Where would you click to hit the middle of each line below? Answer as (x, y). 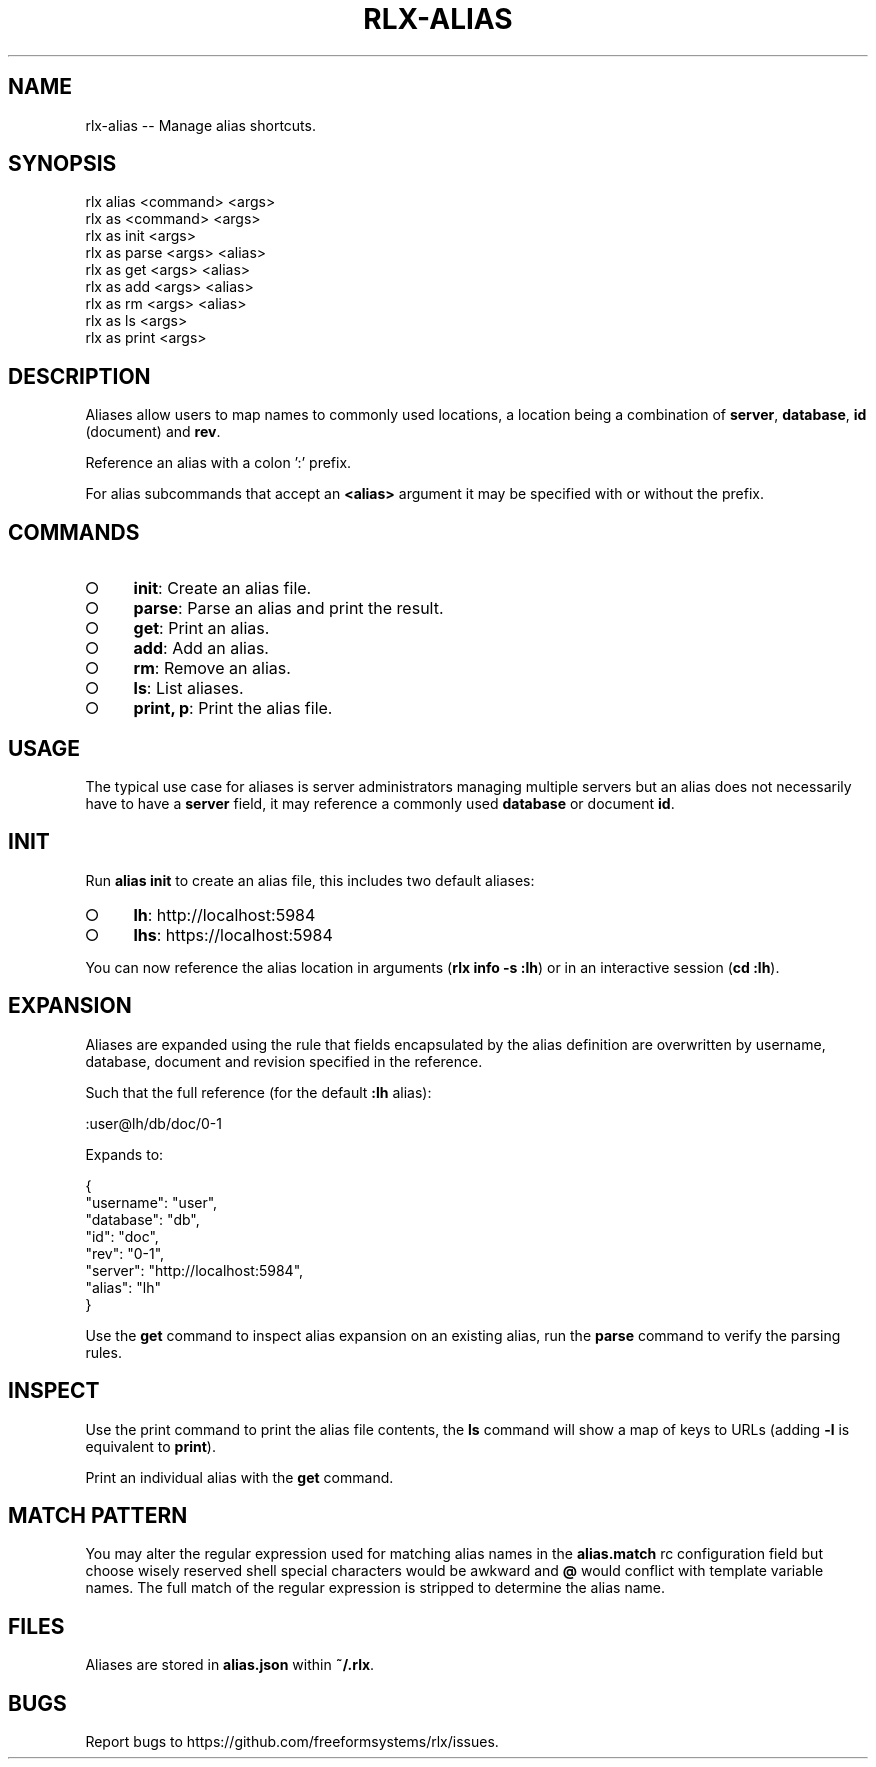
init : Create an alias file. (222, 588)
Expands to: (124, 1154)
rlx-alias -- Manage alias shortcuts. (200, 125)
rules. (103, 1352)
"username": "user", (151, 1202)
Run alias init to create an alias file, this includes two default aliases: (310, 880)
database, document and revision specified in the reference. (284, 1061)
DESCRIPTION (79, 376)
